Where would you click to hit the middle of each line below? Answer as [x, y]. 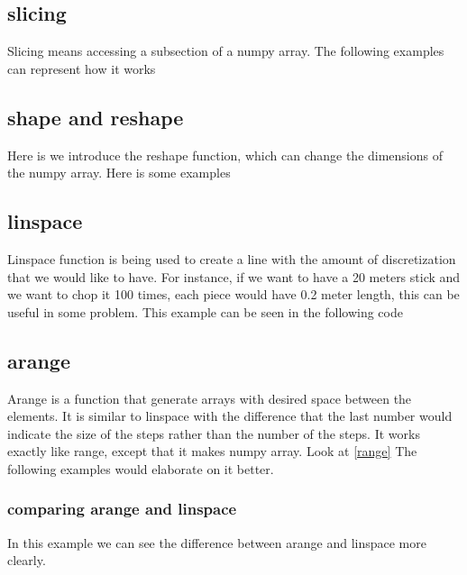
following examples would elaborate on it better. [141, 468]
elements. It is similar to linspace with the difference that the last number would [230, 416]
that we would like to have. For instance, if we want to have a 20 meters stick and [234, 276]
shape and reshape [96, 117]
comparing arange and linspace [122, 509]
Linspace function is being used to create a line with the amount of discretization [232, 258]
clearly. [27, 560]
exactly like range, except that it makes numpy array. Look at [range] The [212, 451]
